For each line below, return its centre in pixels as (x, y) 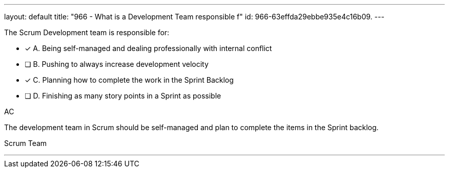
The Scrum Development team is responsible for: (87, 32)
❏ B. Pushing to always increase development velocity (117, 64)
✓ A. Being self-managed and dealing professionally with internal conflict (148, 48)
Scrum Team (26, 143)
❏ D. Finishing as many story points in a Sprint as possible (123, 96)
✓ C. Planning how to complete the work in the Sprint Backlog (129, 80)
